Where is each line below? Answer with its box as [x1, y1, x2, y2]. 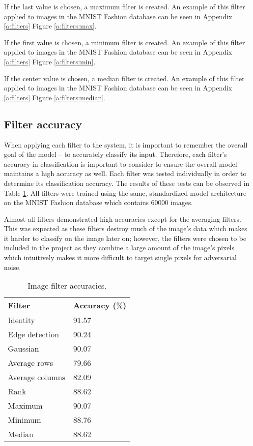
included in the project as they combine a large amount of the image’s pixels [4, 242, 234, 253]
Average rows [8, 357, 53, 369]
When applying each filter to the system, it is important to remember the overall [4, 139, 248, 149]
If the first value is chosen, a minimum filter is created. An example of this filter [4, 37, 245, 47]
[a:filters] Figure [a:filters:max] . [4, 21, 97, 31]
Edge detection [8, 328, 59, 340]
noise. [4, 262, 21, 272]
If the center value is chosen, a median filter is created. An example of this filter [4, 73, 245, 83]
